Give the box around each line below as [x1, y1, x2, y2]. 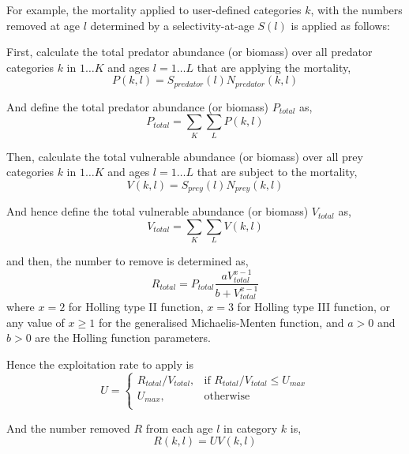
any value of [6, 313, 65, 330]
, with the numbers [310, 2, 403, 17]
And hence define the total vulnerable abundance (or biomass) [6, 203, 309, 219]
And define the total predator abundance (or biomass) [6, 98, 269, 114]
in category [223, 419, 278, 436]
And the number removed [6, 419, 130, 436]
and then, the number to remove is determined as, [6, 253, 249, 269]
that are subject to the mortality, [197, 163, 358, 180]
